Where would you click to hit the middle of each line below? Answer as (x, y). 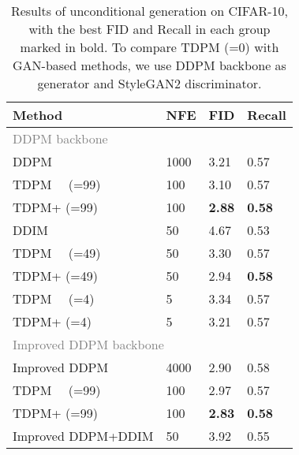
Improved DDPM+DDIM (83, 436)
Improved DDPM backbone (88, 344)
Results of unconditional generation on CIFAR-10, (149, 11)
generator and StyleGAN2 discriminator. (149, 83)
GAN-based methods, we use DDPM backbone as (149, 65)
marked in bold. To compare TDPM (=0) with (149, 47)
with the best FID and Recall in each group (149, 29)
